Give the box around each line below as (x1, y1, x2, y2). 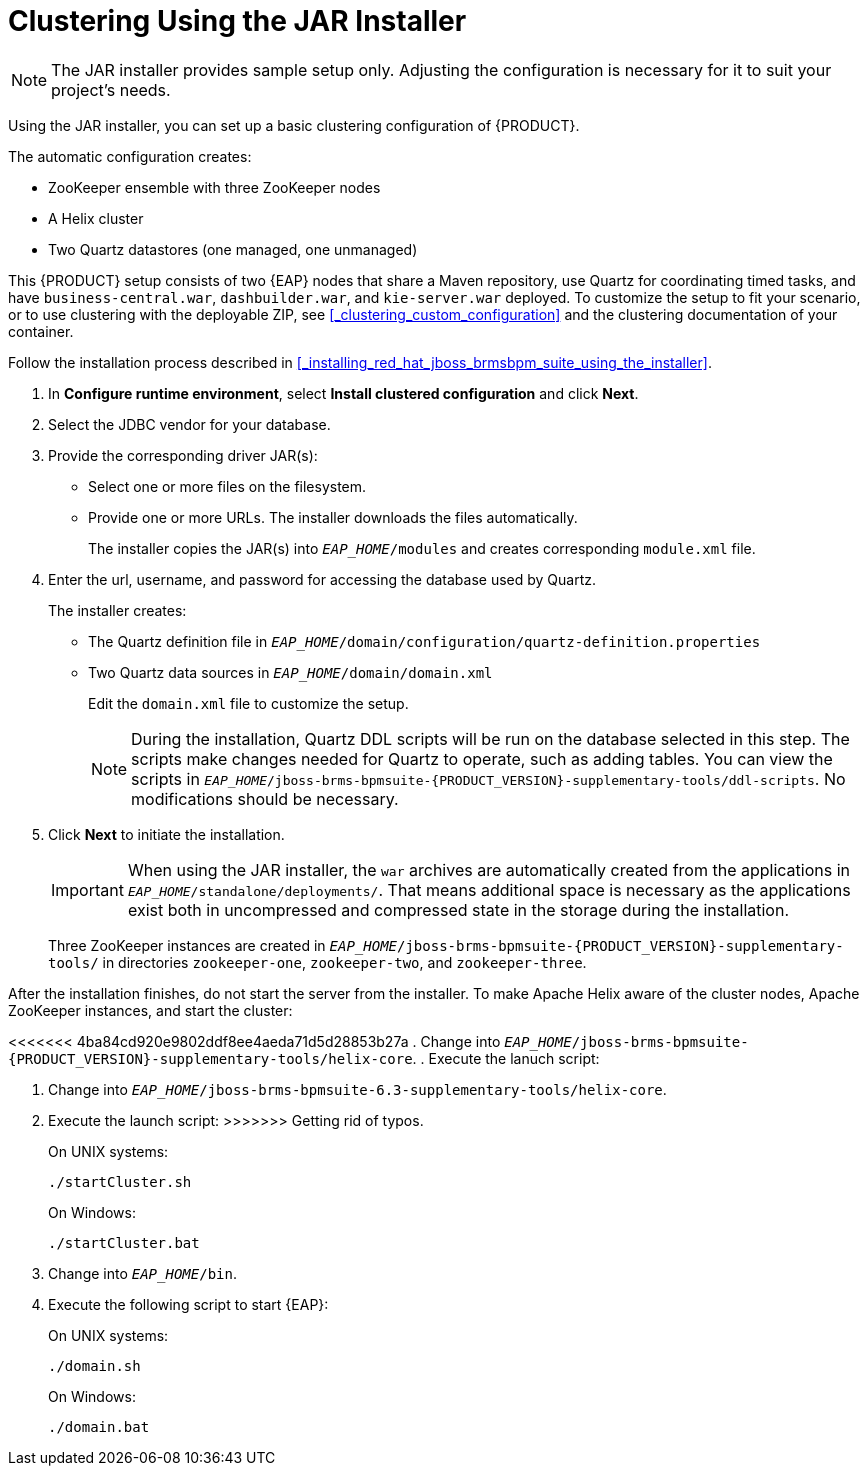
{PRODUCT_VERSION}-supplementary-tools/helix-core (8, 1050, 413, 1067)
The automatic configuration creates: (8, 147, 252, 165)
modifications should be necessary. (131, 788, 399, 809)
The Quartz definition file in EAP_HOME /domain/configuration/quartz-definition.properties (88, 632, 761, 650)
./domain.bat (48, 1418, 150, 1435)
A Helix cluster (48, 209, 144, 227)
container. (8, 322, 74, 340)
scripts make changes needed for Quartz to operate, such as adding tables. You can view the (131, 748, 833, 769)
